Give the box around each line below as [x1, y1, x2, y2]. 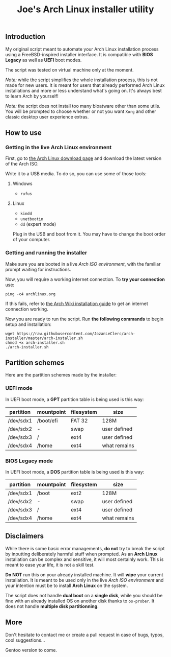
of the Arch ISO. [5, 161, 39, 167]
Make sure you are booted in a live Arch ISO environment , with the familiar [5, 261, 161, 267]
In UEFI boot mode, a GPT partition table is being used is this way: [5, 396, 144, 402]
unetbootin [20, 217, 44, 222]
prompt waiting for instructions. [5, 266, 71, 272]
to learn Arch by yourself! [5, 93, 59, 99]
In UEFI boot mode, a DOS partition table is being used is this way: [5, 469, 145, 475]
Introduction [5, 32, 46, 41]
